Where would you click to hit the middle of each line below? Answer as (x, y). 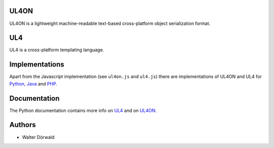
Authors (23, 125)
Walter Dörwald (38, 137)
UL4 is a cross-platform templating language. (57, 50)
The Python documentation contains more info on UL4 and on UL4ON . (83, 110)
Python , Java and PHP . (33, 83)
